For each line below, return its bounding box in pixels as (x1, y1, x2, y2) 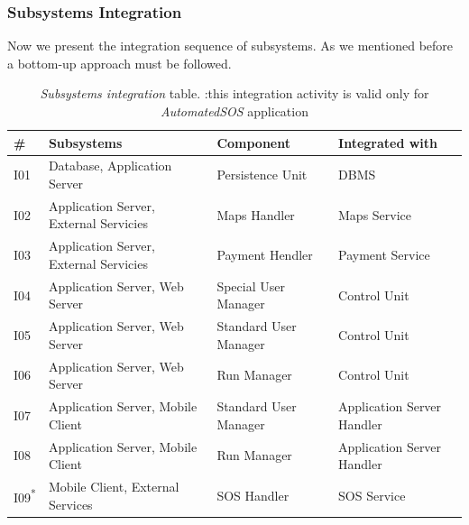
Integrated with (338, 133, 438, 152)
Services (48, 494, 93, 513)
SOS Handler (216, 485, 290, 504)
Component (216, 133, 290, 152)
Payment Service (338, 245, 430, 264)
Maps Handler (216, 205, 295, 224)
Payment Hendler (216, 245, 313, 264)
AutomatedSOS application (161, 102, 308, 120)
